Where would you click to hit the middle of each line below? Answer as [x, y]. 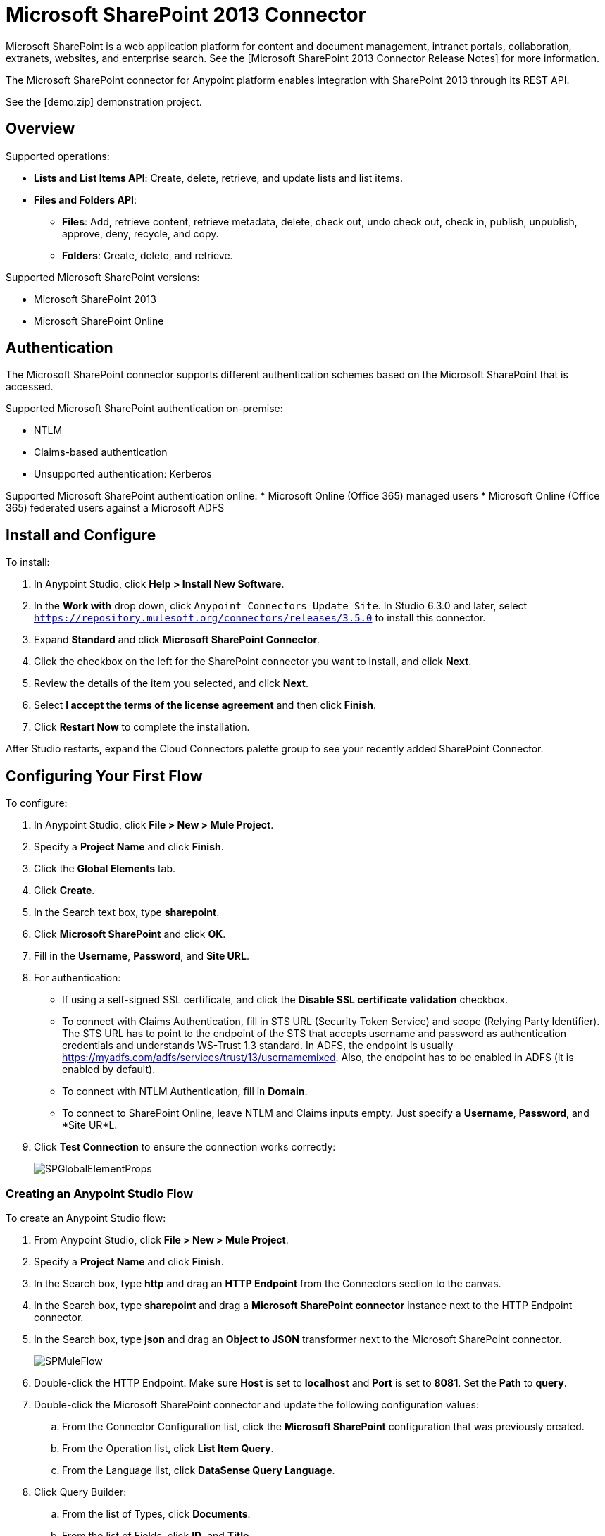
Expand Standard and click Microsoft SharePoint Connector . [177, 640]
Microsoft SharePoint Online [99, 321]
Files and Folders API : [86, 199]
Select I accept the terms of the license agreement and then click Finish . [205, 705]
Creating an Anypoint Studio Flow [100, 1193]
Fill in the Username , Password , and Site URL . [142, 956]
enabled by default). [109, 1070]
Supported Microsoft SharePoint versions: [103, 277]
